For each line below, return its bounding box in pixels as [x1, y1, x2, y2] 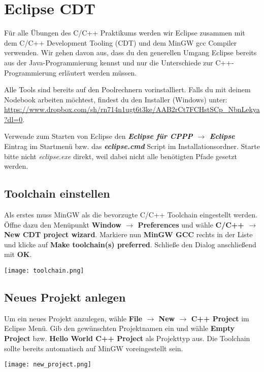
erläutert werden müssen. [58, 67, 137, 78]
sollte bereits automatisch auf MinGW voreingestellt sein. [4, 343, 183, 353]
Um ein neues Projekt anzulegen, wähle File [4, 313, 143, 323]
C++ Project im [191, 313, 249, 323]
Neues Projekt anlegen [4, 289, 126, 305]
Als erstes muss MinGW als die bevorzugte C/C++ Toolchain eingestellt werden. [4, 209, 257, 220]
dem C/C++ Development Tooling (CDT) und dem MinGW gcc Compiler [4, 37, 237, 48]
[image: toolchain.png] [4, 267, 84, 275]
